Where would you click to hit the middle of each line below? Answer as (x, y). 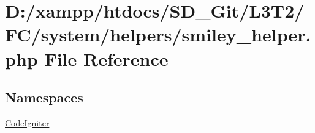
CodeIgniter (27, 122)
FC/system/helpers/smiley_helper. (158, 34)
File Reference (106, 58)
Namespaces (44, 97)
